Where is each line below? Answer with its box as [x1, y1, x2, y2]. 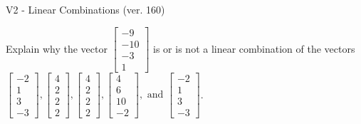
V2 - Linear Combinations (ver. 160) [6, 2, 165, 16]
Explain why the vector [6, 41, 108, 56]
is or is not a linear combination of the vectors [153, 41, 355, 56]
